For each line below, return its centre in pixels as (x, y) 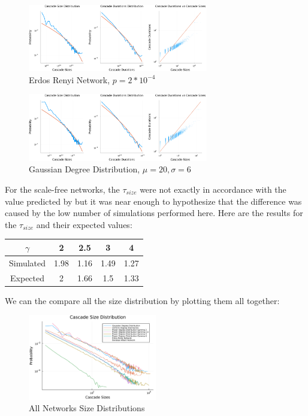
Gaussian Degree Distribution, (84, 169)
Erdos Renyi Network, (70, 79)
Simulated (28, 262)
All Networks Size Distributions (87, 408)
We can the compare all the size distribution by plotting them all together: (142, 300)
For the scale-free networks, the (62, 189)
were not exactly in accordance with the (213, 189)
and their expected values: (84, 224)
